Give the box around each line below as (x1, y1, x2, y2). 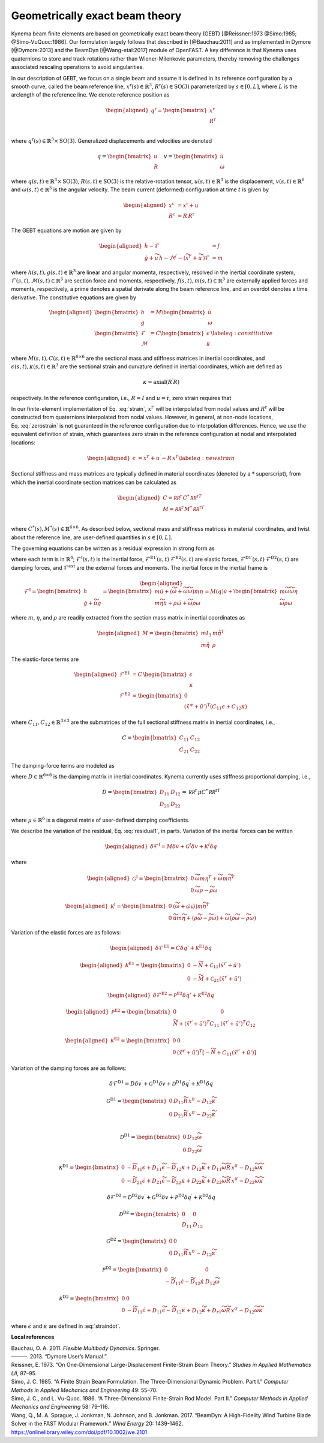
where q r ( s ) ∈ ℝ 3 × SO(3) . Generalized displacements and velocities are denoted (11, 137, 212, 144)
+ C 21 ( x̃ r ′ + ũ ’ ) (205, 974, 242, 984)
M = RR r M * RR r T (163, 504, 205, 512)
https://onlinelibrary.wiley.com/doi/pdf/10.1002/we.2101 (11, 1428, 148, 1436)
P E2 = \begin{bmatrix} (111, 1008, 171, 1015)
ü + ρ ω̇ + (163, 600, 187, 606)
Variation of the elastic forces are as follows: (11, 928, 121, 936)
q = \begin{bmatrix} (97, 153, 152, 160)
